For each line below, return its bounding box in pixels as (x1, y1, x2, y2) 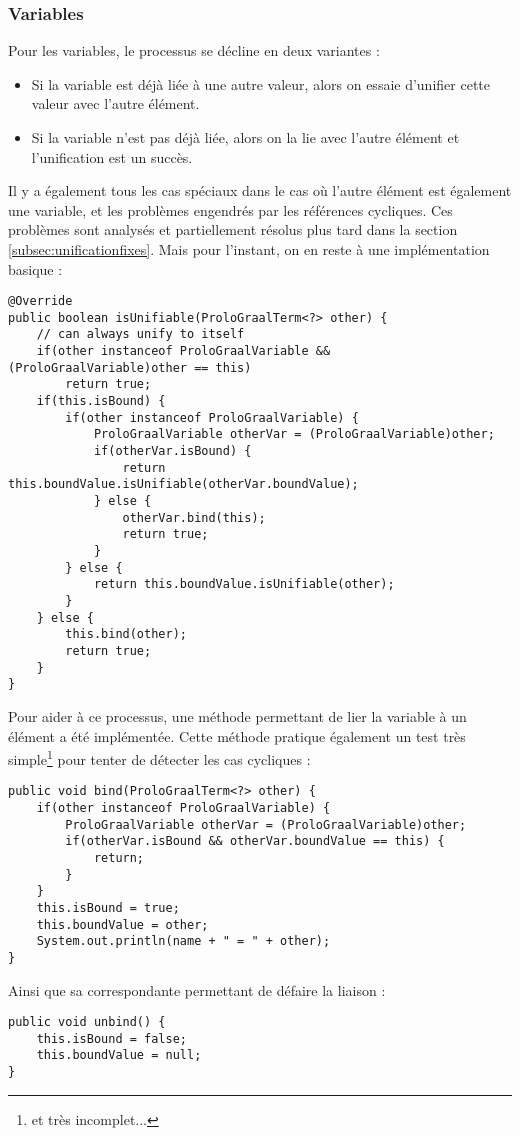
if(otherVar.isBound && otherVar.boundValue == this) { (65, 834, 445, 849)
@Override (8, 294, 73, 309)
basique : (8, 258, 63, 279)
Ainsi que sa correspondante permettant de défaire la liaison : (8, 979, 386, 1000)
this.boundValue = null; (36, 1048, 202, 1063)
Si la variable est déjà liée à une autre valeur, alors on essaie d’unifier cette (31, 73, 490, 94)
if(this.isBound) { (36, 394, 166, 409)
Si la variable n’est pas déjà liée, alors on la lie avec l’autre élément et (31, 127, 460, 147)
